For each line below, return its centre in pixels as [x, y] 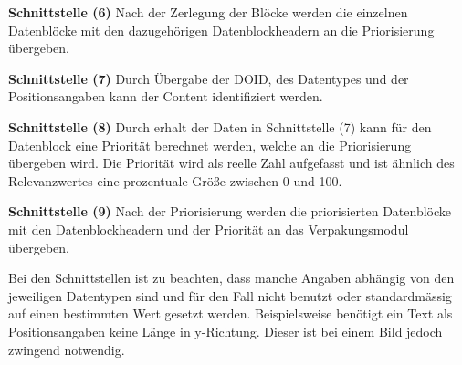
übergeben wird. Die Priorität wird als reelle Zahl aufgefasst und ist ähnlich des [231, 163]
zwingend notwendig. [67, 349]
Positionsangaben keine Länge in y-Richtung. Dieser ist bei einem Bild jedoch [226, 331]
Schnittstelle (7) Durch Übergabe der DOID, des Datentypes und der [209, 78]
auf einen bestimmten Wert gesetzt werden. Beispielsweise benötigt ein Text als [231, 313]
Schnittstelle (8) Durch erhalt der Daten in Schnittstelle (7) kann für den [220, 126]
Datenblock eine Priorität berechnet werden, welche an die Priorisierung [210, 145]
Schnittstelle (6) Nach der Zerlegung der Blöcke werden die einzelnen [208, 12]
